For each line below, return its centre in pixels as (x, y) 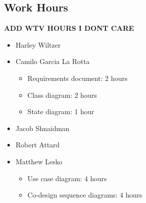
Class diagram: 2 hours (62, 95)
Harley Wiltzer (38, 44)
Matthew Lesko (39, 161)
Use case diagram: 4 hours (67, 178)
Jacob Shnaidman (43, 128)
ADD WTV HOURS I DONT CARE (69, 28)
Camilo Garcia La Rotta (52, 61)
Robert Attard (38, 145)
